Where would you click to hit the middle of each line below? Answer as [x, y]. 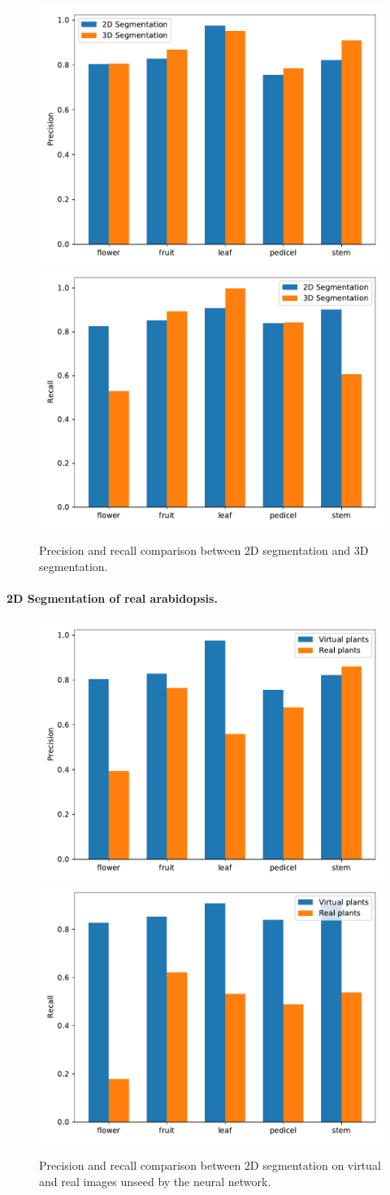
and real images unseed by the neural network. [155, 1181]
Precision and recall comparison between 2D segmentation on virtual [210, 1165]
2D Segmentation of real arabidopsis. [112, 597]
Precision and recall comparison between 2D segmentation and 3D [204, 550]
